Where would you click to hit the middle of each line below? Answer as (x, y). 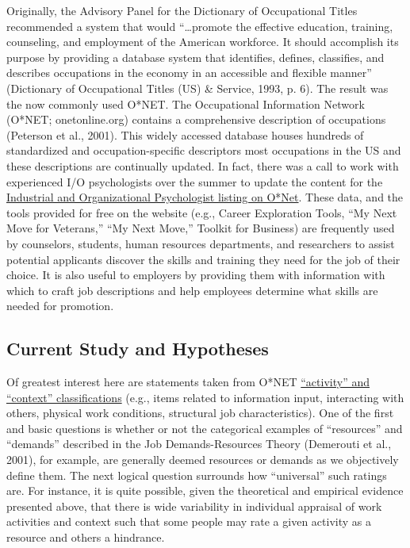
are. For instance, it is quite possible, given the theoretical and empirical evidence (205, 491)
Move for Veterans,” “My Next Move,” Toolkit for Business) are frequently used (201, 228)
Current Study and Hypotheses (138, 349)
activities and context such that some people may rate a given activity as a (189, 521)
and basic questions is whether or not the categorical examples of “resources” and (205, 428)
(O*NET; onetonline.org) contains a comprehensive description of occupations (196, 119)
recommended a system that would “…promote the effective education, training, (200, 26)
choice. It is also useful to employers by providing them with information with (196, 275)
